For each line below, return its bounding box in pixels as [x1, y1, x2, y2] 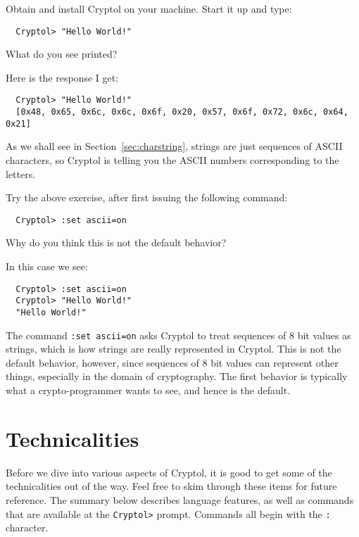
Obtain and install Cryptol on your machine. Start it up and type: [6, 1, 292, 15]
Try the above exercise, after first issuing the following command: [6, 190, 288, 205]
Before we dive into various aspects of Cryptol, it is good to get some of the [6, 465, 332, 479]
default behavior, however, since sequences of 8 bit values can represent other [6, 355, 339, 369]
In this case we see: [6, 259, 88, 274]
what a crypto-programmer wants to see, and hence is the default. [6, 383, 291, 398]
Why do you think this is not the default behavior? [6, 235, 227, 250]
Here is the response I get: [6, 70, 119, 84]
